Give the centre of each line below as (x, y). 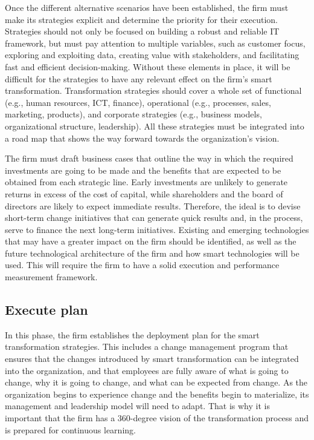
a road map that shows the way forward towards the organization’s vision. (142, 138)
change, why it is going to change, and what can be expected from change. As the (156, 382)
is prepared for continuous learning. (70, 429)
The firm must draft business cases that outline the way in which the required (149, 158)
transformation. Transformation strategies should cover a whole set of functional (153, 90)
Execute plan (46, 310)
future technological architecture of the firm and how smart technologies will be (152, 253)
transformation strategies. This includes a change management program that (147, 346)
